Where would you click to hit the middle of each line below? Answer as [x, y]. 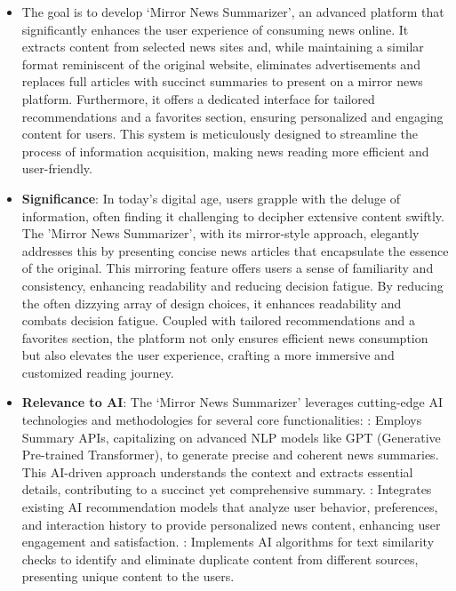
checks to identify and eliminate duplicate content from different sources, [220, 559]
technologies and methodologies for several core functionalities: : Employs [222, 420]
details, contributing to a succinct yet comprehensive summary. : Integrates [227, 489]
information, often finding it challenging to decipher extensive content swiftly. [233, 216]
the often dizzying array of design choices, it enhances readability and [212, 303]
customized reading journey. [98, 372]
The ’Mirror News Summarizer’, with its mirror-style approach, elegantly [220, 233]
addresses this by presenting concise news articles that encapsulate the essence [235, 250]
